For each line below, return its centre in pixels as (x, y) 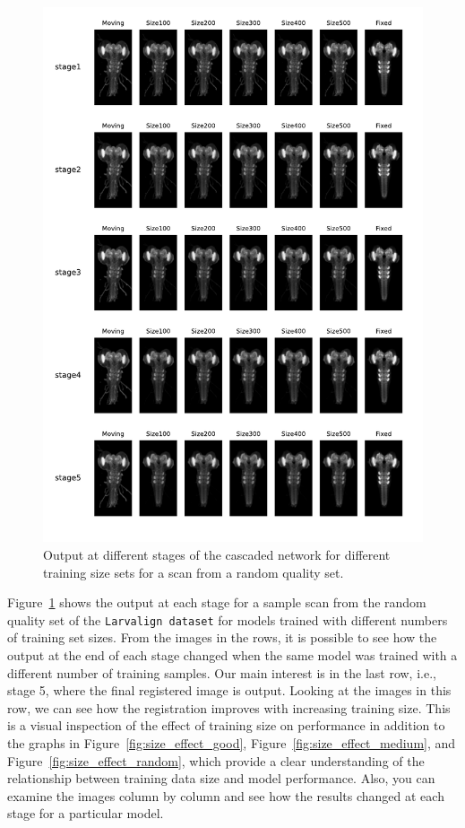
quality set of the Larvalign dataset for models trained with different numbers (228, 619)
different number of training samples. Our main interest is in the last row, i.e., (222, 672)
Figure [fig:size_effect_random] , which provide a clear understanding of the (216, 760)
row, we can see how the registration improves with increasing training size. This (229, 707)
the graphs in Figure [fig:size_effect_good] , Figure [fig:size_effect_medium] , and (232, 742)
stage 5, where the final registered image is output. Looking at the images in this (229, 690)
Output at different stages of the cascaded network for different (217, 554)
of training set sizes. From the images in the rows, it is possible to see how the (222, 637)
